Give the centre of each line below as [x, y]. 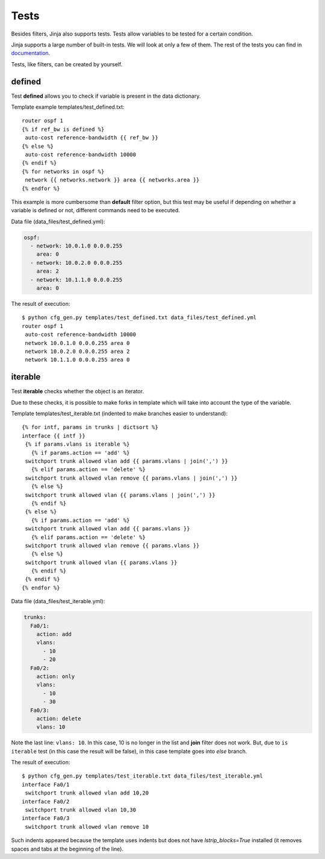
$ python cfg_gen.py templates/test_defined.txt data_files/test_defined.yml [139, 318]
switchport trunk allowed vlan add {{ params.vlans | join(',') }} [126, 461]
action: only [56, 676]
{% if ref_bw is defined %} [63, 129]
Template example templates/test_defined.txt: [68, 107]
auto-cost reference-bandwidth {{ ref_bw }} [92, 138]
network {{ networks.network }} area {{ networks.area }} [112, 180]
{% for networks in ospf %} [63, 171]
